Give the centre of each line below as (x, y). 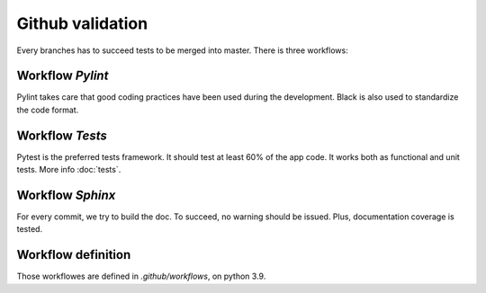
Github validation (82, 23)
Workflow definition (74, 255)
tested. (30, 229)
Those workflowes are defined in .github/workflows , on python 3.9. (141, 276)
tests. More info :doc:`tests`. (69, 170)
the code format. (48, 110)
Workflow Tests (62, 135)
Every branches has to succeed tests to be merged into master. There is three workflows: (182, 50)
